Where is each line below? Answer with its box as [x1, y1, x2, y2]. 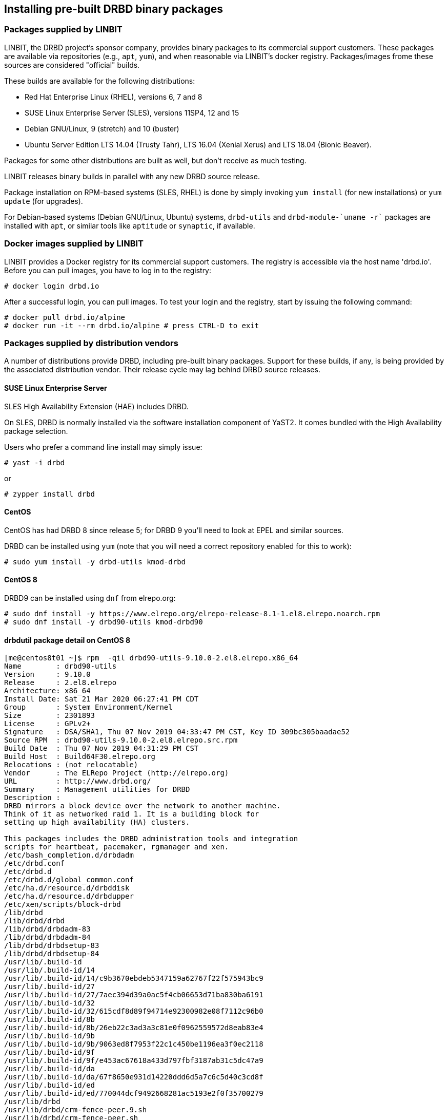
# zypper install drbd [4, 489, 95, 498]
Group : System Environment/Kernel [4, 703, 173, 712]
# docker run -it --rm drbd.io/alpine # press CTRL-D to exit [4, 321, 259, 330]
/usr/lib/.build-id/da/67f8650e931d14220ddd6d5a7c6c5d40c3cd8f [4, 1073, 263, 1081]
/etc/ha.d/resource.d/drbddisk [4, 884, 130, 893]
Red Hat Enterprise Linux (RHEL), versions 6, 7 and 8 [25, 92, 202, 101]
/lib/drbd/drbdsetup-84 [4, 950, 99, 958]
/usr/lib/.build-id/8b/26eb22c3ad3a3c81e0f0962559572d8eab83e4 [4, 1023, 263, 1032]
